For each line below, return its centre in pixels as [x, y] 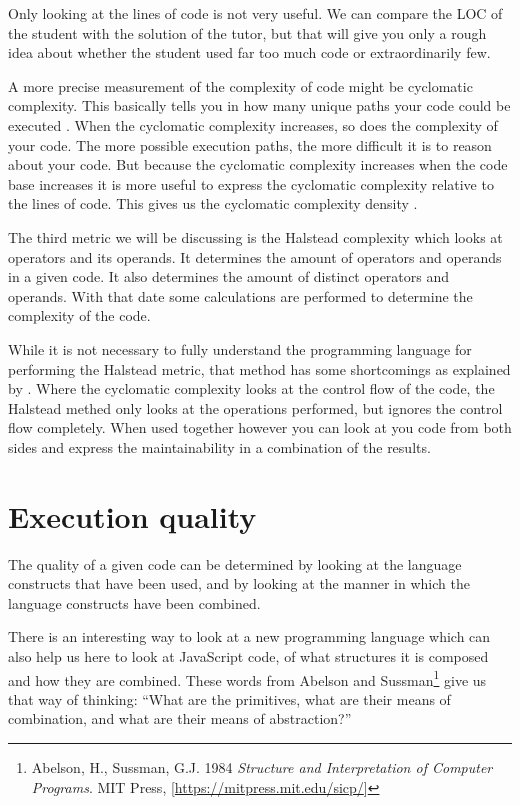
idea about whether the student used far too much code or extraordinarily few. [249, 52]
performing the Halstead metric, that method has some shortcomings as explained [259, 368]
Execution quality [132, 515]
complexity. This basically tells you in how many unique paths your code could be [259, 105]
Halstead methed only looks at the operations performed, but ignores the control [255, 407]
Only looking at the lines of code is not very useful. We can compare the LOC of [255, 13]
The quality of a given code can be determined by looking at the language [235, 563]
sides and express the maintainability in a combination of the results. [219, 446]
